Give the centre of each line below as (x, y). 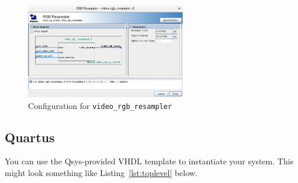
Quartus (30, 137)
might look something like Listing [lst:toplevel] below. (101, 172)
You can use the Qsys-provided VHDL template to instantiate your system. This (149, 161)
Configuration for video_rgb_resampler (100, 105)
